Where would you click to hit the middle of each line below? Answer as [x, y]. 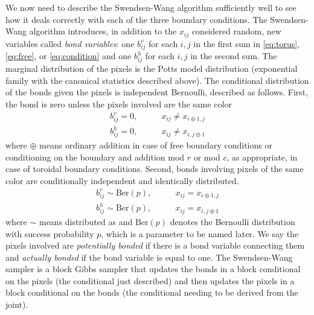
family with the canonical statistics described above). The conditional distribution [157, 80]
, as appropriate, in [262, 157]
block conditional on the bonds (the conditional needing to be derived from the [152, 292]
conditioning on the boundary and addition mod [95, 157]
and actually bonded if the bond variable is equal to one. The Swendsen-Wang [149, 257]
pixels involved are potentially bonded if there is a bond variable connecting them [155, 245]
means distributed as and [86, 221]
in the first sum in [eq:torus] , [247, 43]
